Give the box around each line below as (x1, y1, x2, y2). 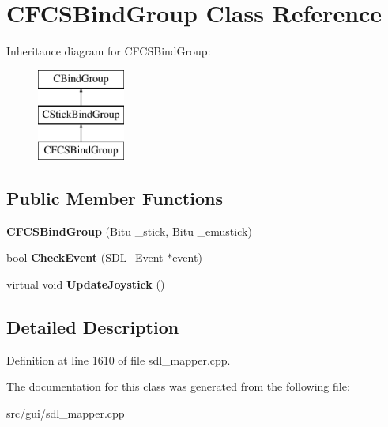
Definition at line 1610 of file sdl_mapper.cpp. (6, 351, 231, 368)
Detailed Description (6, 315, 179, 339)
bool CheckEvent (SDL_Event (6, 249, 164, 266)
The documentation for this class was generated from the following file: (6, 378, 350, 395)
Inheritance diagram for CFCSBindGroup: (6, 43, 211, 59)
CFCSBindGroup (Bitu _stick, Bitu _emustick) (6, 222, 252, 239)
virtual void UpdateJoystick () (6, 276, 165, 293)
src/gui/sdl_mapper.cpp (6, 405, 125, 421)
